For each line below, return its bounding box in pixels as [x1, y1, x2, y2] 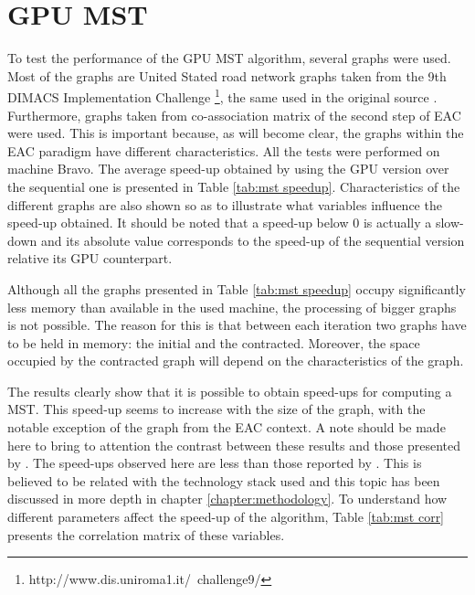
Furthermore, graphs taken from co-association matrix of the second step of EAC [7, 105, 461, 124]
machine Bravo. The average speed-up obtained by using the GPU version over [7, 159, 449, 178]
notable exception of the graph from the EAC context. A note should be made [7, 418, 446, 437]
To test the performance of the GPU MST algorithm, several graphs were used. [7, 48, 451, 68]
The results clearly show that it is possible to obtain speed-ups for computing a [7, 381, 452, 400]
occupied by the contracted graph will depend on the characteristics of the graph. [7, 351, 464, 370]
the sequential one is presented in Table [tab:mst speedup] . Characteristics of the [7, 176, 460, 196]
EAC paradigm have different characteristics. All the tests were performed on [7, 141, 440, 160]
